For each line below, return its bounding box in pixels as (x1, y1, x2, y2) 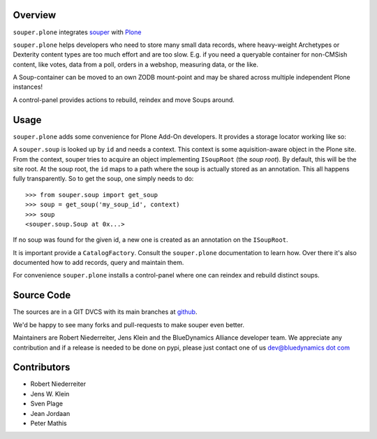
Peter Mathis (30, 419, 67, 427)
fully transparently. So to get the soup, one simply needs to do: (13, 175, 194, 183)
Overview (13, 9, 57, 21)
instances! (13, 82, 43, 91)
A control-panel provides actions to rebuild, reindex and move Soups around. (13, 95, 235, 104)
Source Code (13, 289, 71, 301)
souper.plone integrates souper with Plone (13, 28, 142, 36)
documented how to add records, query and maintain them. (13, 259, 184, 267)
